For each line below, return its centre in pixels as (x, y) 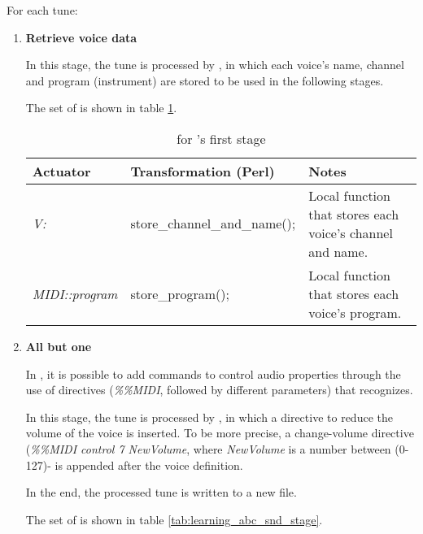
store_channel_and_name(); (213, 224)
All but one (59, 346)
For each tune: (42, 10)
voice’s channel (351, 232)
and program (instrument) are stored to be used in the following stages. (205, 80)
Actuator (61, 171)
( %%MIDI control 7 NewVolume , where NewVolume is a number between (208, 448)
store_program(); (180, 293)
